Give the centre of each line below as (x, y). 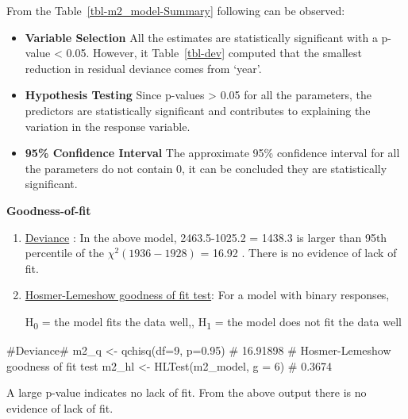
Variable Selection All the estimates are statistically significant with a (201, 37)
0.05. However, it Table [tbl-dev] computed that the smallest (214, 53)
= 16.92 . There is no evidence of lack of (298, 253)
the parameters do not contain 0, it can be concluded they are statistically (206, 168)
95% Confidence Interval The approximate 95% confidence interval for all (212, 153)
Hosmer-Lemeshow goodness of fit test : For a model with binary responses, (207, 295)
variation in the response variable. (108, 126)
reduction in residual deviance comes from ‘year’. (143, 68)
